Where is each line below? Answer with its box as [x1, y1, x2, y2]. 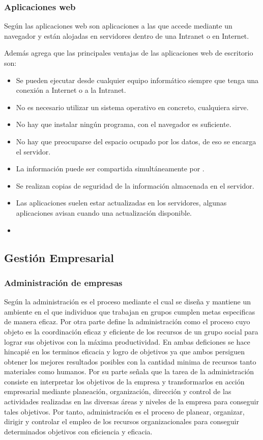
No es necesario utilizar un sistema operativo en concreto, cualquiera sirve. [16, 101, 249, 112]
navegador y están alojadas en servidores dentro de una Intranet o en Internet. [4, 30, 249, 41]
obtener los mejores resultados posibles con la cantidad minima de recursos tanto [4, 356, 256, 367]
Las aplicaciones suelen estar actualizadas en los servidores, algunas [16, 197, 227, 208]
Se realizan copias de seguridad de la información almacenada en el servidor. [16, 180, 254, 191]
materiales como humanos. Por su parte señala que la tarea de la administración [4, 366, 254, 377]
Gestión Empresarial [4, 249, 114, 265]
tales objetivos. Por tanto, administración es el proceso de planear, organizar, [4, 406, 245, 417]
